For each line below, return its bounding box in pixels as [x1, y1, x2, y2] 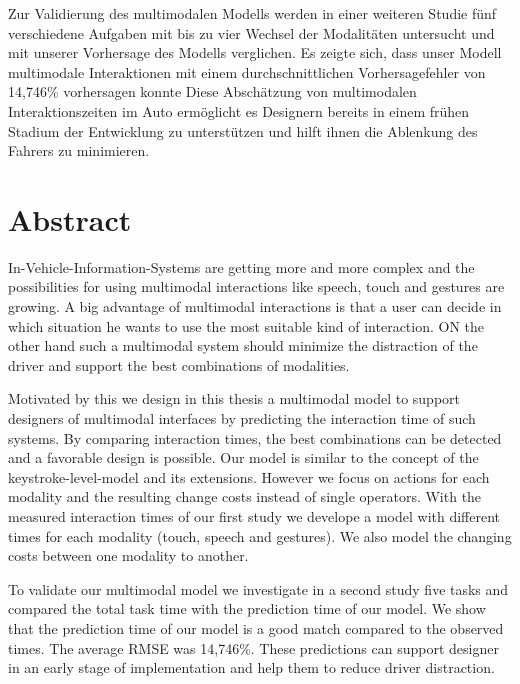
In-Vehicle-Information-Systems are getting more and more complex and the [8, 256, 475, 277]
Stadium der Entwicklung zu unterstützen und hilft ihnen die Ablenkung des [8, 120, 478, 141]
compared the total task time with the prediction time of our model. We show [8, 598, 486, 619]
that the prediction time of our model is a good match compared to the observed [8, 617, 504, 638]
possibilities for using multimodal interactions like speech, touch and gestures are [8, 276, 505, 297]
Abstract [8, 198, 132, 239]
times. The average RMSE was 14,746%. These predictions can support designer [8, 637, 499, 658]
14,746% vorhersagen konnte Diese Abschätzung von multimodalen [8, 81, 417, 102]
